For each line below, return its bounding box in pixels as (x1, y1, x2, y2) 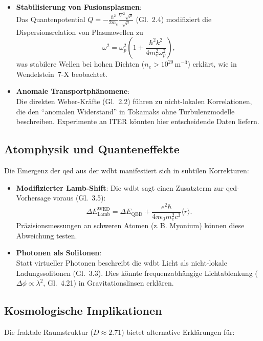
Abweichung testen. (16, 230, 77, 240)
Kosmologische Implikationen (4, 303, 162, 318)
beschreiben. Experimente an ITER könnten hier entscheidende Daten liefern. (16, 116, 259, 127)
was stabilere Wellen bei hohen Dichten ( (16, 58, 145, 69)
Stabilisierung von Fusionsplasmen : (16, 2, 142, 12)
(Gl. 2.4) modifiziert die (136, 13, 212, 24)
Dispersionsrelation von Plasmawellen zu (16, 26, 143, 37)
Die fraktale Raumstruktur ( (4, 327, 94, 337)
